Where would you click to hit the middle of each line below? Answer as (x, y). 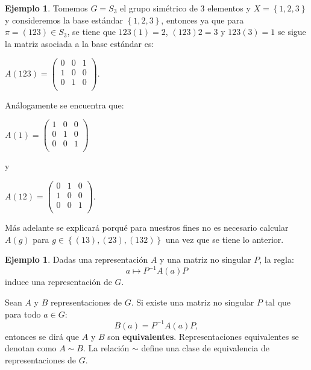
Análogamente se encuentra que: (64, 105)
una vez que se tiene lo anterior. (225, 239)
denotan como (31, 348)
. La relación (106, 348)
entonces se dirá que (42, 336)
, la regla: (277, 259)
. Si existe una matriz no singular (193, 302)
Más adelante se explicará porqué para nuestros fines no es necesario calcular (147, 227)
